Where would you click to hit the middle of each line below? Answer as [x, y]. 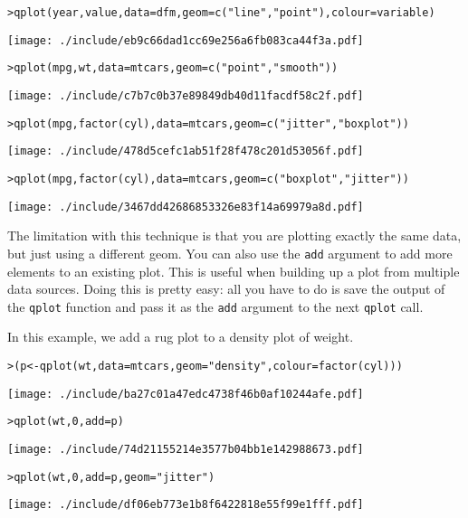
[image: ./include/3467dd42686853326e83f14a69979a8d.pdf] [186, 207]
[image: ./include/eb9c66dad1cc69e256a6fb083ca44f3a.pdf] [186, 40]
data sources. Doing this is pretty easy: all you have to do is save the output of [226, 289]
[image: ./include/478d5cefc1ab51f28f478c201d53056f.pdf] [186, 151]
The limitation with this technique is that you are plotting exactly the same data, [234, 235]
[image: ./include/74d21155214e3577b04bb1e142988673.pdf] [186, 449]
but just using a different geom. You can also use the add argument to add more [230, 253]
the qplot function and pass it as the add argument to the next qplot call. [215, 306]
